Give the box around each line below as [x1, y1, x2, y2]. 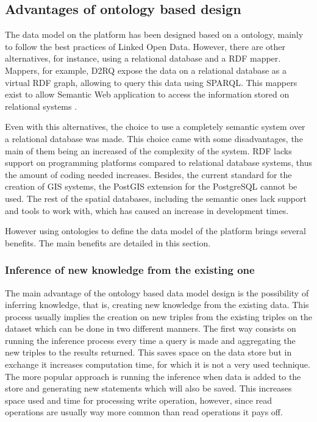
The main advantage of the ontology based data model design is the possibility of [5, 286, 309, 299]
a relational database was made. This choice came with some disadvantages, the [5, 132, 303, 145]
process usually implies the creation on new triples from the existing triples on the [5, 310, 312, 323]
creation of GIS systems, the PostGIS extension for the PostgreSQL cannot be [5, 180, 297, 193]
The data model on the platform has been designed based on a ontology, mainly [5, 28, 304, 41]
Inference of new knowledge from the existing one [5, 262, 255, 277]
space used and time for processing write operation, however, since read [5, 393, 272, 406]
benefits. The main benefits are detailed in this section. [5, 236, 211, 249]
